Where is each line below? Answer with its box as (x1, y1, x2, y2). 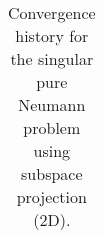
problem (23, 116, 81, 139)
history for (15, 24, 89, 47)
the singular (10, 47, 94, 70)
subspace (21, 162, 83, 185)
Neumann (18, 93, 86, 116)
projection (16, 185, 87, 208)
